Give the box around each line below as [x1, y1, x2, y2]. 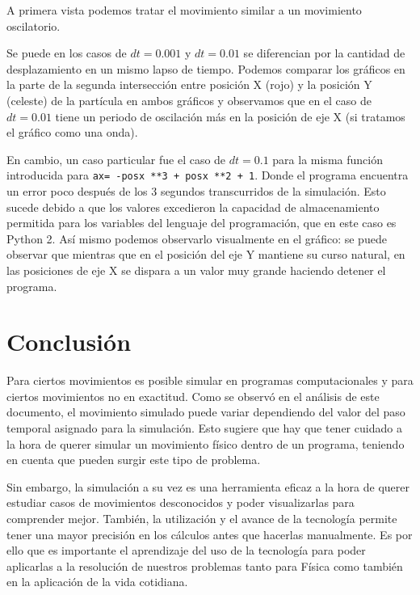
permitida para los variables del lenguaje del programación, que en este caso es [6, 214, 397, 231]
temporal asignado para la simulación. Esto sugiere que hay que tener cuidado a [6, 420, 402, 437]
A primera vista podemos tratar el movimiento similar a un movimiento [6, 2, 362, 18]
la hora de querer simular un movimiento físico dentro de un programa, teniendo [6, 435, 405, 452]
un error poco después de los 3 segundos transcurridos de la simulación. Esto [6, 183, 386, 199]
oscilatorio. [6, 17, 61, 34]
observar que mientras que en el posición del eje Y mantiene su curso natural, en [6, 246, 405, 263]
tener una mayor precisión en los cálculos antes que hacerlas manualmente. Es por [6, 525, 413, 542]
